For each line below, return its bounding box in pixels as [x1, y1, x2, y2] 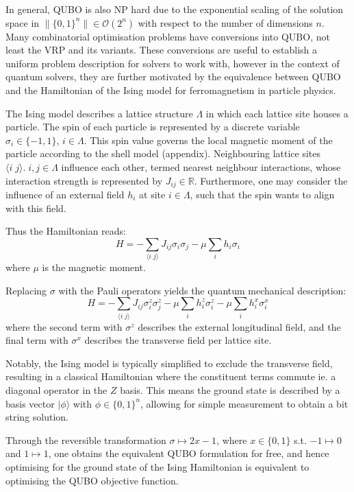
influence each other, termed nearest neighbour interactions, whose [61, 159, 341, 174]
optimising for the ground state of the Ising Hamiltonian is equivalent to [5, 459, 309, 473]
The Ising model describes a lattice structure [5, 106, 193, 120]
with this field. [5, 200, 66, 215]
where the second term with [5, 319, 123, 333]
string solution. [5, 410, 68, 424]
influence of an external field [5, 187, 125, 201]
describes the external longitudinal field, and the [138, 319, 341, 333]
